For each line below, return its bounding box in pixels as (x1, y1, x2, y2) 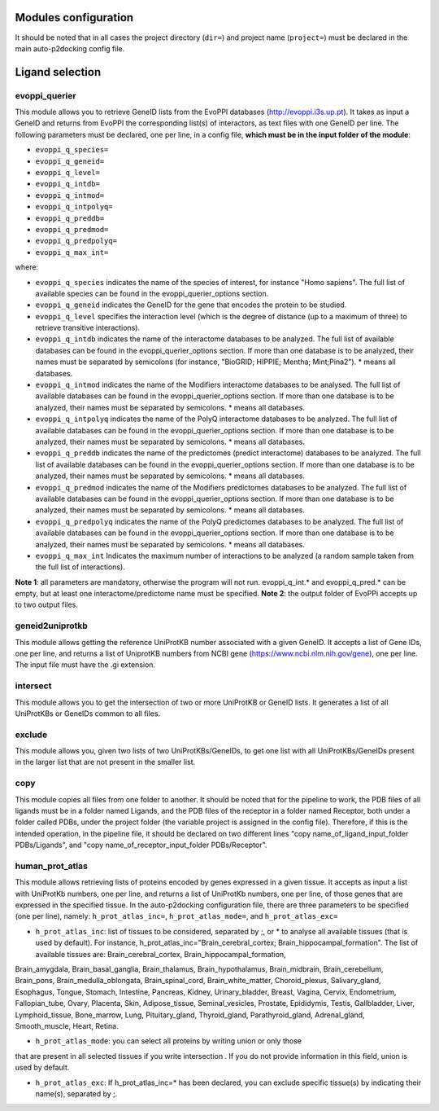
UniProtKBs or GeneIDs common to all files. (15, 709, 161, 718)
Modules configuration (15, 11, 134, 24)
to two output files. (15, 599, 79, 610)
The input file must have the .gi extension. (15, 660, 156, 670)
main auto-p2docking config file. (15, 43, 125, 53)
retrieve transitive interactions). (35, 323, 141, 333)
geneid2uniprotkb (15, 620, 89, 631)
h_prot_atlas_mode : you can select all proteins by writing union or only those (35, 1036, 302, 1046)
